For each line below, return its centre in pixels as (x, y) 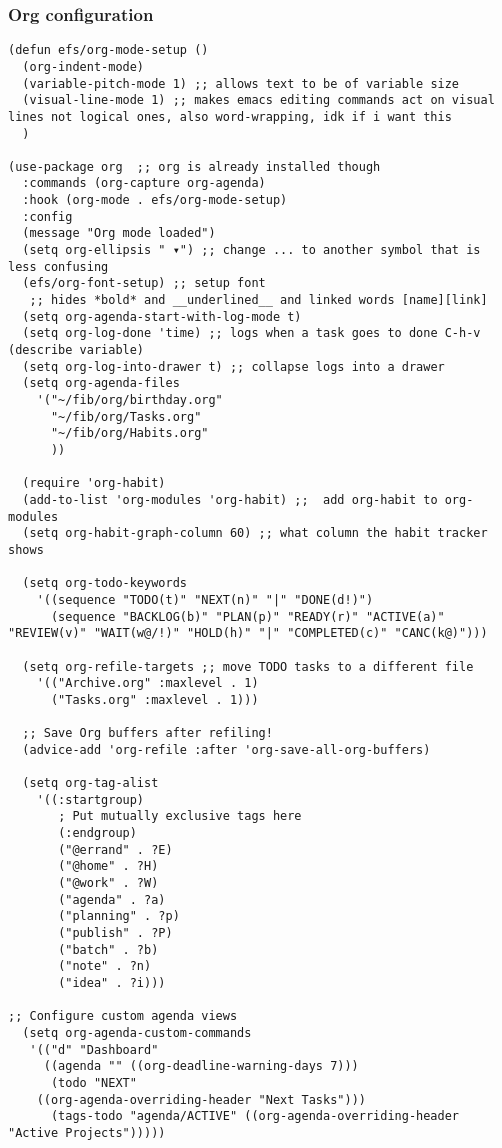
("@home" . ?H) (108, 866)
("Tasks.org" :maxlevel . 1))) (154, 699)
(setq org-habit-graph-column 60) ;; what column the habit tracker (255, 533)
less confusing (58, 266)
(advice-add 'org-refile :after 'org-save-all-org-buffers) (226, 749)
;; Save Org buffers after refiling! (147, 733)
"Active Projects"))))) (87, 1132)
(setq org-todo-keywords (104, 583)
